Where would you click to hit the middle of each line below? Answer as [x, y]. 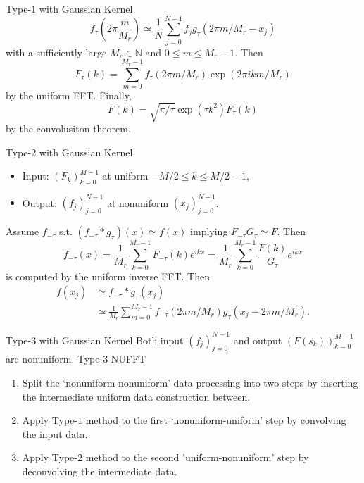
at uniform [125, 176]
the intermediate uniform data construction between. [136, 396]
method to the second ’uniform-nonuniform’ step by [197, 457]
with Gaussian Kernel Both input [111, 340]
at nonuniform [138, 202]
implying [209, 231]
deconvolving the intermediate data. [100, 471]
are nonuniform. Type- [55, 359]
